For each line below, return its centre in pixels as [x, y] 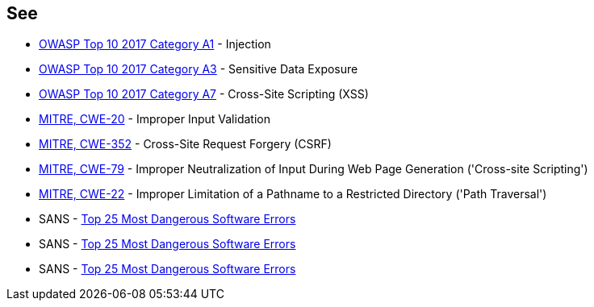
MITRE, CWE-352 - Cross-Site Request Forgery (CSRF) [185, 144]
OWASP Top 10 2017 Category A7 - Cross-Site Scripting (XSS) [204, 94]
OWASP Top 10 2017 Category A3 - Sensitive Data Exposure [199, 69]
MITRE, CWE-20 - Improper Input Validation [155, 119]
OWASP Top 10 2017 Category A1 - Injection [155, 44]
